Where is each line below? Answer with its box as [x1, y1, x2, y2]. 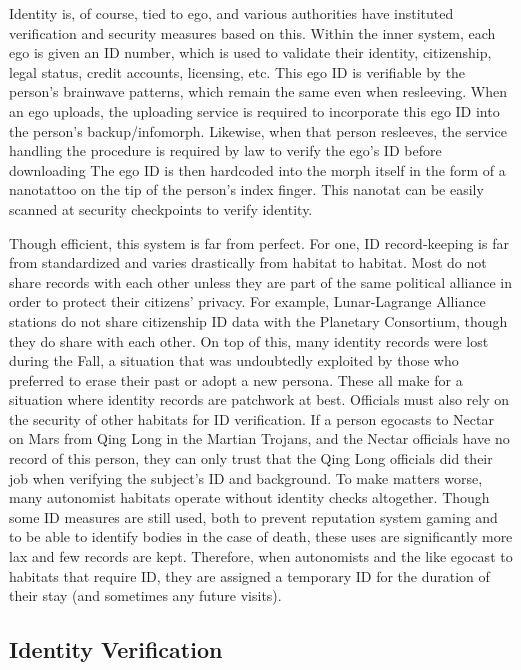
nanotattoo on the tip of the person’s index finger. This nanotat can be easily [9, 179, 484, 200]
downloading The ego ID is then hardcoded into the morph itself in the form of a [9, 159, 506, 180]
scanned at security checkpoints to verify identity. [9, 198, 313, 219]
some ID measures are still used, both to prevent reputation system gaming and [9, 506, 498, 527]
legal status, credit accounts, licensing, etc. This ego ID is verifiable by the [9, 61, 466, 82]
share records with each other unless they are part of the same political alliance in [9, 271, 513, 292]
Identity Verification [9, 634, 223, 665]
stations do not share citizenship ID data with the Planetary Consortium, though [9, 310, 508, 331]
